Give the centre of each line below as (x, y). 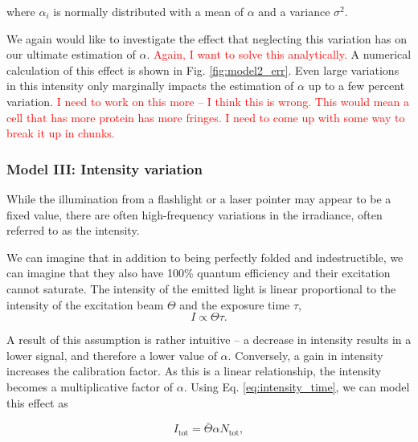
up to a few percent (357, 86)
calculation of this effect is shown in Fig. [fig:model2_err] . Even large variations (203, 70)
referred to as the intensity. (73, 230)
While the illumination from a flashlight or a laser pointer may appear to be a (199, 198)
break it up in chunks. (61, 133)
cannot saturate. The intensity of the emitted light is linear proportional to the (201, 288)
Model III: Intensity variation (104, 168)
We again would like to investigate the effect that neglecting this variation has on (207, 38)
